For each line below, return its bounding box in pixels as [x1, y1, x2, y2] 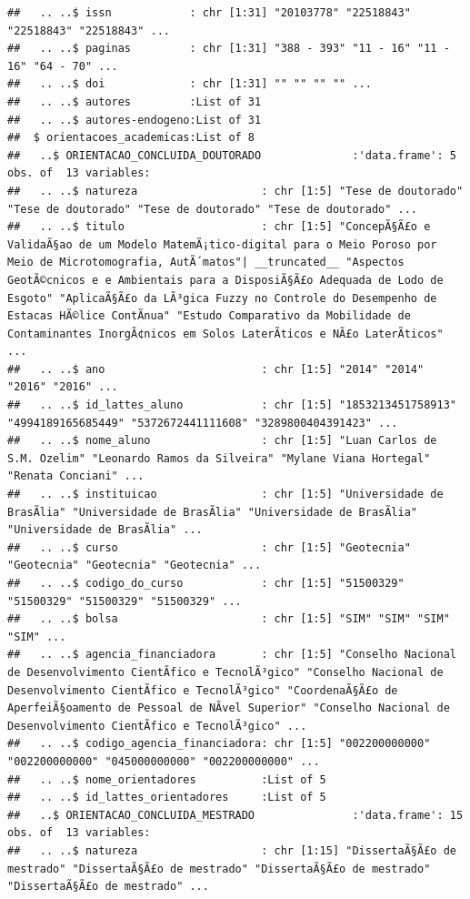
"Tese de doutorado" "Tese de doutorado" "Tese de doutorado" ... [7, 202, 418, 216]
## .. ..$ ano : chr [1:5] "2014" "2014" [7, 362, 425, 376]
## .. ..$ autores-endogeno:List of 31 [7, 113, 262, 126]
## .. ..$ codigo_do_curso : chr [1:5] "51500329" [7, 577, 405, 590]
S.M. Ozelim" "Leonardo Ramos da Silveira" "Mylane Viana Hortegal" [7, 451, 431, 465]
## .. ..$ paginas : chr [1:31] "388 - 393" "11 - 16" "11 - [7, 42, 450, 56]
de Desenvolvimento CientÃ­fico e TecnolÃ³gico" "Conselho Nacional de [7, 665, 444, 679]
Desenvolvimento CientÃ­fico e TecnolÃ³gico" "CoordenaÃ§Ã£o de [7, 683, 398, 697]
